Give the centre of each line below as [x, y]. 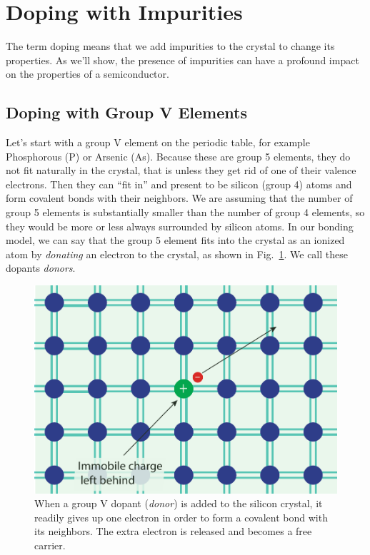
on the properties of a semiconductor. [87, 74]
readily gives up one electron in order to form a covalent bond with [181, 517]
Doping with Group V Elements [126, 112]
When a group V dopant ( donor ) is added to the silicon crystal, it [179, 503]
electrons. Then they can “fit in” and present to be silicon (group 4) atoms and [179, 184]
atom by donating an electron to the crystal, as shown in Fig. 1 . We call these [177, 254]
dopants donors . [41, 268]
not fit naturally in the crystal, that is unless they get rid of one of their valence [181, 170]
